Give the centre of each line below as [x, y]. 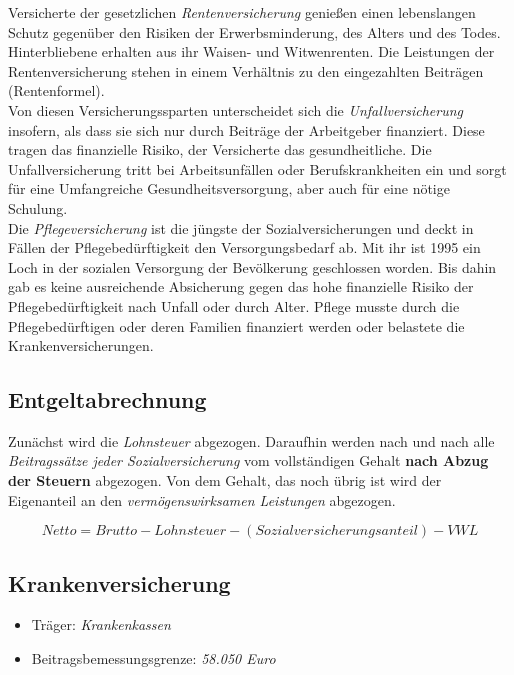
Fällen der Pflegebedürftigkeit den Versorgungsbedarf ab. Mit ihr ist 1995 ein [244, 247]
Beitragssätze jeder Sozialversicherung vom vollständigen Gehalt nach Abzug [248, 460]
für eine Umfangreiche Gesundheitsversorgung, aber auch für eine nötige [229, 188]
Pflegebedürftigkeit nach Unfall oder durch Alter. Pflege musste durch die [234, 305]
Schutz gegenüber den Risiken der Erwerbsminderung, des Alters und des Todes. [254, 31]
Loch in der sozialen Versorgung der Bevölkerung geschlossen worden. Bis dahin [252, 266]
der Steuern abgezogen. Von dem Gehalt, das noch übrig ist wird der [225, 480]
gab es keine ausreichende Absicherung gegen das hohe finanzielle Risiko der [241, 286]
